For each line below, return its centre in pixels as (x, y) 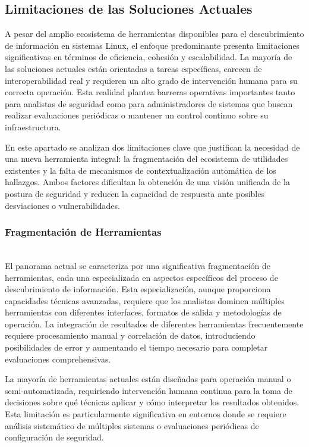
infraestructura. (33, 126)
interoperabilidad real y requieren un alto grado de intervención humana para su (151, 80)
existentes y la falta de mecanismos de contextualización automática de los (141, 170)
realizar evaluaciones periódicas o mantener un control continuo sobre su (137, 115)
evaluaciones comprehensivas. (58, 359)
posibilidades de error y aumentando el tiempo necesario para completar (136, 347)
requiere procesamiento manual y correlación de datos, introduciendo (130, 335)
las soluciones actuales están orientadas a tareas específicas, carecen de (133, 68)
